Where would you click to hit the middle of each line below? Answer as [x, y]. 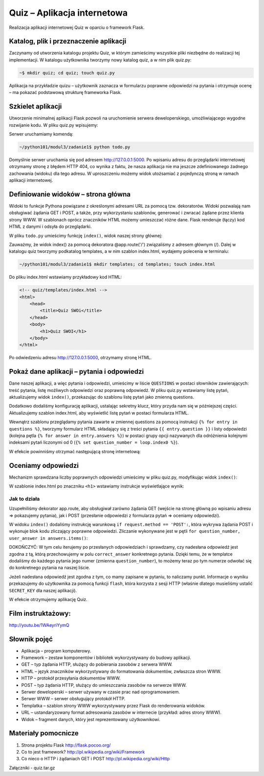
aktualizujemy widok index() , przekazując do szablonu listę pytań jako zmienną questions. [102, 397]
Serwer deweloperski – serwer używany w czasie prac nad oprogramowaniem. [101, 692]
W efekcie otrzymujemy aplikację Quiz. [48, 599]
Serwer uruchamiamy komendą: [41, 134]
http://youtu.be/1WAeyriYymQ [39, 625]
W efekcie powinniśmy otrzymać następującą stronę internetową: [75, 451]
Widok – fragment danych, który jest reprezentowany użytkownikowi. [91, 719]
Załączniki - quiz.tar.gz [32, 768]
